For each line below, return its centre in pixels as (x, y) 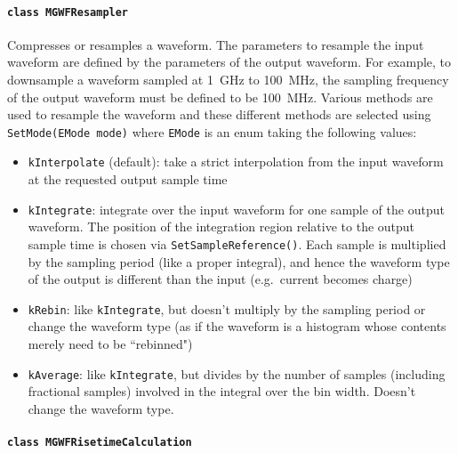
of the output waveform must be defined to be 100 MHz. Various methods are (220, 97)
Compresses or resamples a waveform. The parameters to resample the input (216, 44)
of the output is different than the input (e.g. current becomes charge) (220, 279)
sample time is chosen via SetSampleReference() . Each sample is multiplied (237, 243)
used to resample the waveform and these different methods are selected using (219, 114)
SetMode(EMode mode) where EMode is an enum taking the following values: (212, 131)
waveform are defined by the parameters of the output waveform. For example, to (229, 62)
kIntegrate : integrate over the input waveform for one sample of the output (236, 209)
